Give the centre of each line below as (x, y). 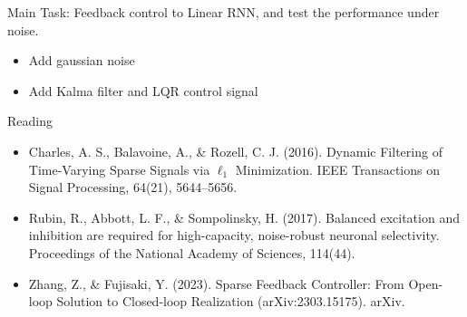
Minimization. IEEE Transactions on (337, 169)
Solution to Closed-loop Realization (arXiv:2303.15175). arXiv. (231, 301)
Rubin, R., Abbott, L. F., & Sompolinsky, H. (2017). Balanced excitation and (244, 217)
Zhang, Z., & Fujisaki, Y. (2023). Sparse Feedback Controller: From (216, 283)
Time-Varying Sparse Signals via (119, 169)
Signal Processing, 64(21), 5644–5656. (133, 187)
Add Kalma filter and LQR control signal (143, 90)
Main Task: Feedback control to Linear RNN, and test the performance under (224, 12)
